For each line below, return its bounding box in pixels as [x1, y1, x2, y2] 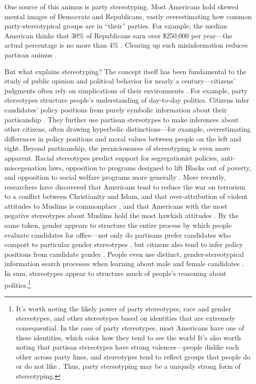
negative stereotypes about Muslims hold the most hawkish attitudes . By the [4, 210, 239, 220]
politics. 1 [4, 278, 31, 290]
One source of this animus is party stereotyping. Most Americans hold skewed [4, 1, 239, 11]
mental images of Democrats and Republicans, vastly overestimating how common [4, 11, 252, 21]
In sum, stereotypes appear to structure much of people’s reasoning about [4, 268, 227, 278]
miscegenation [4, 162, 47, 172]
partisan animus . [4, 49, 57, 59]
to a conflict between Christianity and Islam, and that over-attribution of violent [4, 191, 248, 201]
